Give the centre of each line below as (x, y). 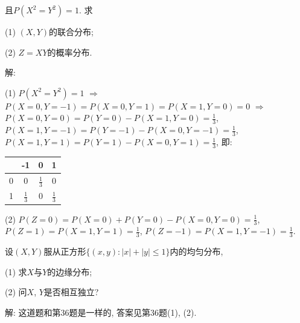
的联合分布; (71, 31)
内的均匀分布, (196, 251)
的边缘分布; (70, 271)
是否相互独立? (71, 292)
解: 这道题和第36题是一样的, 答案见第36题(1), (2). (101, 312)
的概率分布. (70, 52)
